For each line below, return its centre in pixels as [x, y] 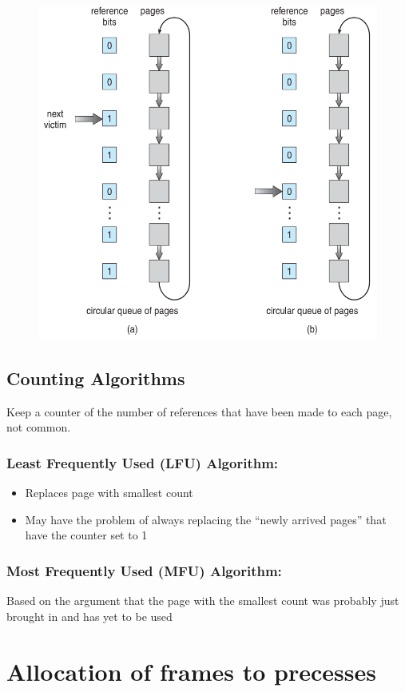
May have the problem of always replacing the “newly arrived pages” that [206, 519]
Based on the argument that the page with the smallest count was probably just [203, 601]
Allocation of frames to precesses [191, 671]
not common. [39, 427]
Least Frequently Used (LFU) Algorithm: [143, 462]
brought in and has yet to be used [89, 616]
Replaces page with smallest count [109, 493]
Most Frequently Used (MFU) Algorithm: [144, 570]
